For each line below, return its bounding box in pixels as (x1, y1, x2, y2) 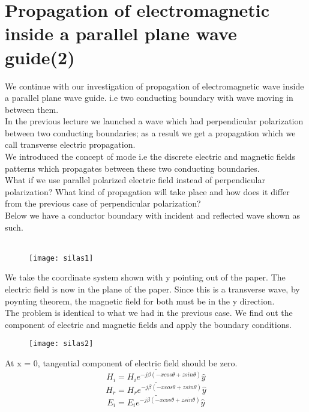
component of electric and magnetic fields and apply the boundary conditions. (5, 318, 292, 330)
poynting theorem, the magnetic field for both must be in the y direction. (5, 294, 275, 307)
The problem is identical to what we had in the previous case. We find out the (5, 306, 293, 319)
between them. (5, 103, 59, 115)
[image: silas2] (29, 339, 94, 348)
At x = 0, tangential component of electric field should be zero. (5, 357, 238, 369)
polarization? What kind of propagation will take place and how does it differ (5, 185, 290, 198)
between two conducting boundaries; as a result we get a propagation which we (5, 126, 296, 139)
